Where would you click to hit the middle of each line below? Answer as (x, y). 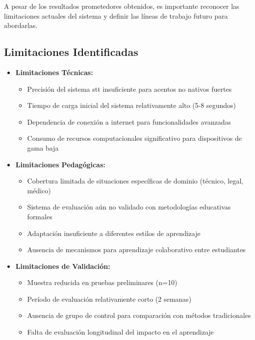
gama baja (43, 147)
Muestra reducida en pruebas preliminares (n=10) (102, 282)
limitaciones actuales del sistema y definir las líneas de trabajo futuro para (116, 15)
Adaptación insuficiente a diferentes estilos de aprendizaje (114, 233)
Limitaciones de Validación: (63, 266)
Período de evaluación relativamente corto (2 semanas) (109, 299)
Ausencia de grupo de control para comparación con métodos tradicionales (139, 315)
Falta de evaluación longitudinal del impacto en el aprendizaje (120, 332)
